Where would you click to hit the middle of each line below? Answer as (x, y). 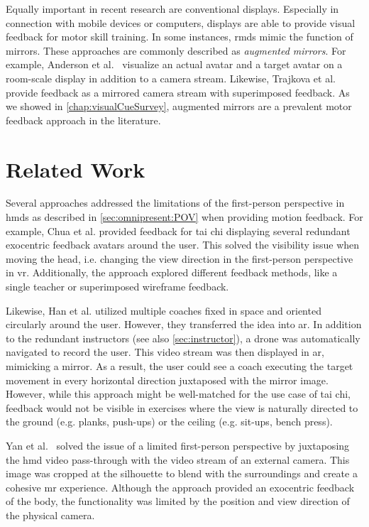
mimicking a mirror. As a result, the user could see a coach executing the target (180, 366)
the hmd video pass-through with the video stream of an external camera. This (178, 459)
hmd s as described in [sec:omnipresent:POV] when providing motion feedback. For (184, 217)
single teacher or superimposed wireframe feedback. (117, 287)
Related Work (76, 169)
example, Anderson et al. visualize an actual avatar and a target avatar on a (174, 64)
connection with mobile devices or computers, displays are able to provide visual (181, 22)
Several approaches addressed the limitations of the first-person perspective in (175, 203)
